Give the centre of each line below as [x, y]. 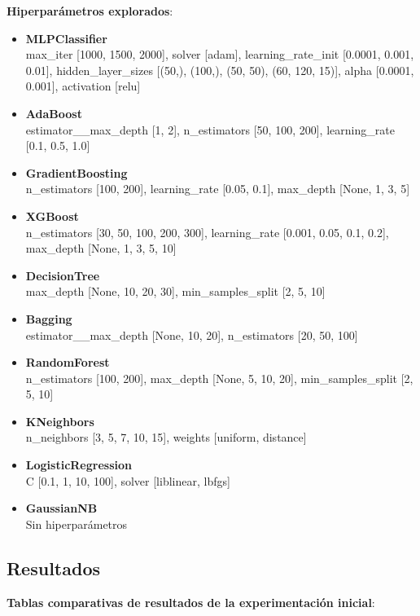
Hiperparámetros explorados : [90, 11]
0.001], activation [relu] [83, 86]
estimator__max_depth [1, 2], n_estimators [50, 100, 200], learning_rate [210, 129]
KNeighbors [60, 421]
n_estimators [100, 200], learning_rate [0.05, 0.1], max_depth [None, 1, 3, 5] [218, 189]
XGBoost [52, 216]
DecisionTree [63, 275]
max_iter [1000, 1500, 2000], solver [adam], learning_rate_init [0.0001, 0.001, [220, 54]
